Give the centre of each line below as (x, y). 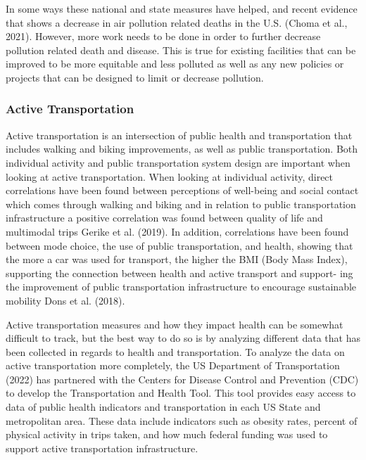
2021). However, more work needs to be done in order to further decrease (163, 36)
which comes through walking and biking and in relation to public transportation (181, 204)
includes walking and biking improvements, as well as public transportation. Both (182, 149)
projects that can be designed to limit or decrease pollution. (135, 77)
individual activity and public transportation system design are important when (178, 162)
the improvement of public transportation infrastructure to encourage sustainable (181, 287)
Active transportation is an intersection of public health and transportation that (179, 135)
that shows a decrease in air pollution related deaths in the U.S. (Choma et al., (177, 22)
